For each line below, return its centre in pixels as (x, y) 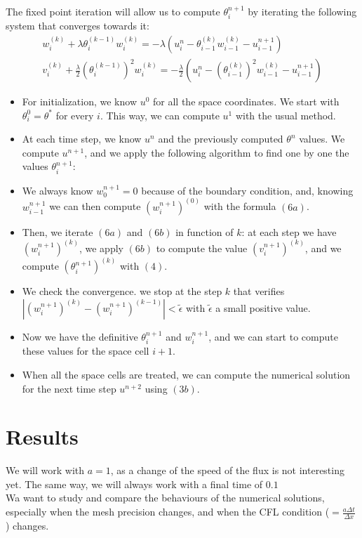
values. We (322, 139)
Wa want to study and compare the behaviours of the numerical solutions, (165, 498)
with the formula (240, 206)
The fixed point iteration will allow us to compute (113, 11)
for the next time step (69, 388)
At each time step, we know (82, 139)
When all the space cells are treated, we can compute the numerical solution (186, 374)
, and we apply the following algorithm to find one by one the (217, 152)
